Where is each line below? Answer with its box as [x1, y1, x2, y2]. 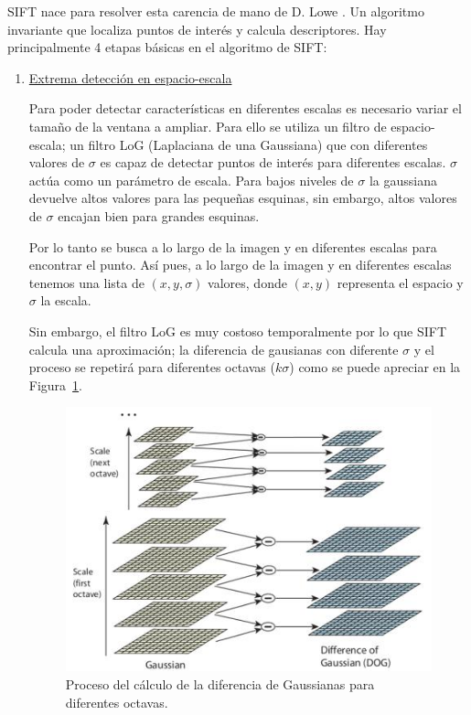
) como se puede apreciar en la [289, 357, 461, 377]
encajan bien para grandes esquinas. [58, 206, 260, 225]
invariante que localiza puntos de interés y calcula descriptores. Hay [7, 19, 387, 38]
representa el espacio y [337, 272, 464, 292]
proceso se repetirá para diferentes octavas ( [28, 357, 275, 377]
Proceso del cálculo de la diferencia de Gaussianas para [65, 674, 375, 693]
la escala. [40, 291, 91, 310]
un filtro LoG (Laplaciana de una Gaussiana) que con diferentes [70, 134, 428, 154]
